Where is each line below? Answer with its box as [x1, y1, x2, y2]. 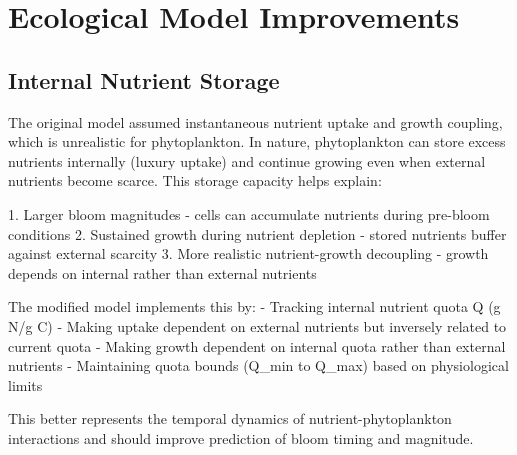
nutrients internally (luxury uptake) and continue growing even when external [8, 150, 486, 171]
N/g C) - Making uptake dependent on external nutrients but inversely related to [8, 315, 507, 336]
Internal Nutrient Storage [8, 64, 280, 95]
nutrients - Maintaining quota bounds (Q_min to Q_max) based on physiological [8, 355, 509, 376]
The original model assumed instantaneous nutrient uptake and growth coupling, [8, 111, 503, 132]
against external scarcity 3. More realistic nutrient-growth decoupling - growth [8, 243, 489, 264]
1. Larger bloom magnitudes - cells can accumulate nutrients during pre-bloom [8, 203, 490, 224]
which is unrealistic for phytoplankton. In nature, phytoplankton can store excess [8, 131, 506, 152]
